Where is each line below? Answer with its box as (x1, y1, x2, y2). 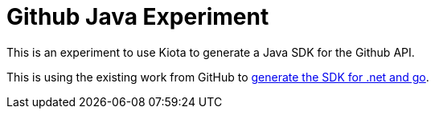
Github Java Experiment (6, 3, 269, 30)
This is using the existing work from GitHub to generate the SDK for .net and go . (6, 69, 429, 84)
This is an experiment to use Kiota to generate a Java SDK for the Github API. (6, 45, 415, 59)
